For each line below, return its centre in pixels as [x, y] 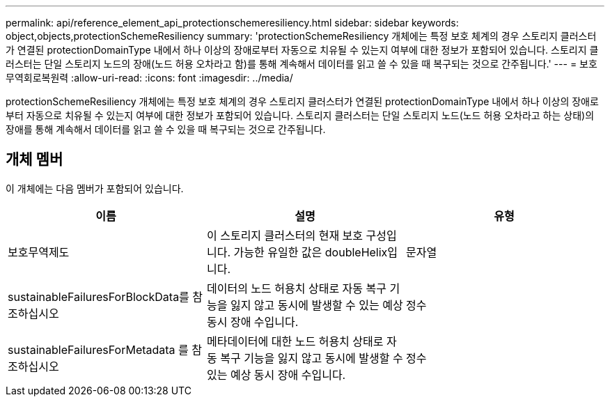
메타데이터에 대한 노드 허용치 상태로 [295, 341]
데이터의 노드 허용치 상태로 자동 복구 [297, 288]
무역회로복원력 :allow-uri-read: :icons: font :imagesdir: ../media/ [149, 78]
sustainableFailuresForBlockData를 [99, 296]
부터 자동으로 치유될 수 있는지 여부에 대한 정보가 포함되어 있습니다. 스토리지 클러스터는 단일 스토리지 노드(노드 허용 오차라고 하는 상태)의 [300, 115]
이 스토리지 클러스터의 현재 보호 [285, 235]
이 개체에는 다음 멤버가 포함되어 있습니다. [95, 188]
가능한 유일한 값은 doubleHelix [311, 252]
